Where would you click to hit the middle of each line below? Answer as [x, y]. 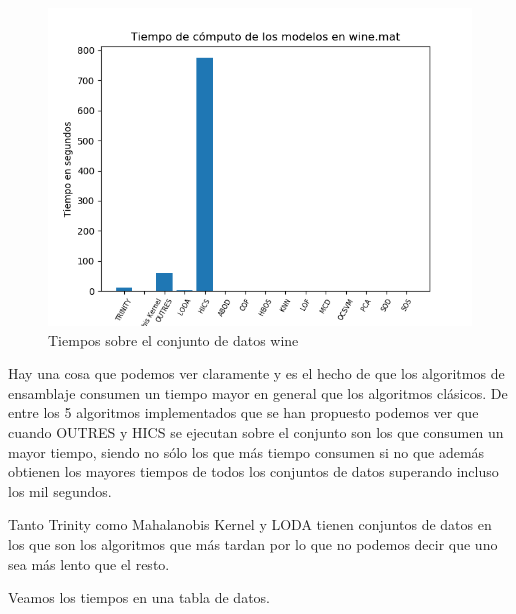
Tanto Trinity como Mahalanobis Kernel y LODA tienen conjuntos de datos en [250, 524]
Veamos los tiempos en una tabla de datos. [139, 597]
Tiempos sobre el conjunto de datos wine [173, 339]
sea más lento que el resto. [89, 563]
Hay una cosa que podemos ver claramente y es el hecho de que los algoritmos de [256, 373]
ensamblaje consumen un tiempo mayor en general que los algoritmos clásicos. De [258, 392]
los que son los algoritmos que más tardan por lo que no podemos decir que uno [253, 543]
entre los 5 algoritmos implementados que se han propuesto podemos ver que [243, 412]
